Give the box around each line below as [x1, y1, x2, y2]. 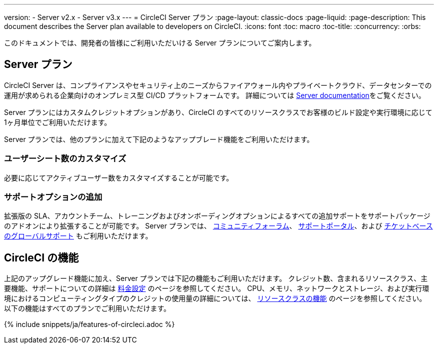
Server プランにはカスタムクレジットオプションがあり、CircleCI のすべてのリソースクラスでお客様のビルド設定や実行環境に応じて [4, 107, 432, 116]
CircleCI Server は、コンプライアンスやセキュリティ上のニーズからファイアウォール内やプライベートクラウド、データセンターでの [4, 80, 432, 89]
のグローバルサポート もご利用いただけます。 [4, 231, 152, 240]
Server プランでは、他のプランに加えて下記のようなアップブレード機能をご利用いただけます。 [4, 134, 314, 143]
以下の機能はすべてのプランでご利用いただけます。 [4, 304, 171, 313]
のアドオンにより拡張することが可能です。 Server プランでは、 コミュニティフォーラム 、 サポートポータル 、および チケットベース [4, 221, 433, 230]
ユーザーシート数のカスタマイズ [4, 153, 126, 164]
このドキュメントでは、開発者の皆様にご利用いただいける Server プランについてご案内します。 [4, 38, 316, 47]
